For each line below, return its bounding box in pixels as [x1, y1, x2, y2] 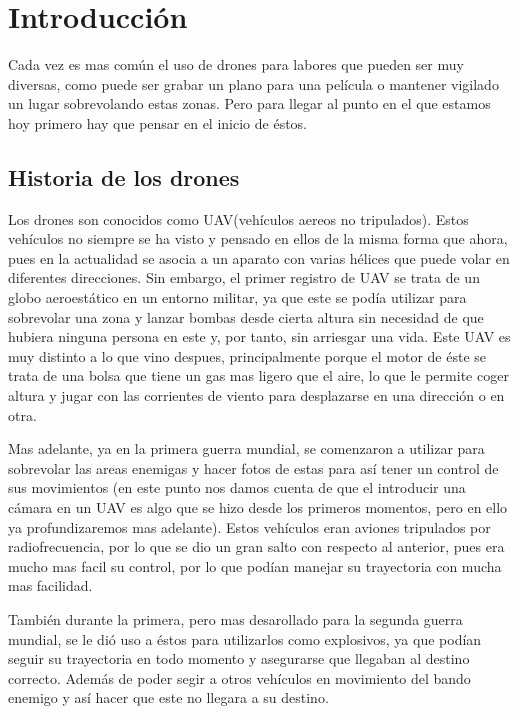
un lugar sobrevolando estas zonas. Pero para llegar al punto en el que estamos [8, 93, 491, 114]
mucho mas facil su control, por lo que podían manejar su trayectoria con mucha [8, 555, 502, 576]
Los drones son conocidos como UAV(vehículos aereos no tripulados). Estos [8, 208, 469, 229]
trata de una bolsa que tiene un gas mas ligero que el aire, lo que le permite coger [8, 365, 509, 386]
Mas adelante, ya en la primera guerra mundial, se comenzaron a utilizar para [8, 438, 485, 459]
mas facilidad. [8, 575, 93, 596]
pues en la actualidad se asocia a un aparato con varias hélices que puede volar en [8, 247, 510, 268]
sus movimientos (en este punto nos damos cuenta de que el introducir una [8, 477, 466, 498]
